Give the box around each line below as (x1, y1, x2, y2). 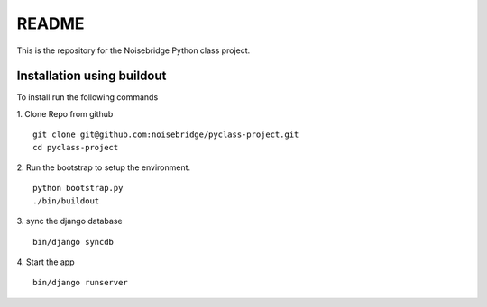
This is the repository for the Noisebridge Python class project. (16, 45, 251, 56)
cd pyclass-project (32, 142, 119, 152)
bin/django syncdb (32, 237, 115, 247)
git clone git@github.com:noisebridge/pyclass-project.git (32, 130, 299, 140)
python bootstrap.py (32, 183, 124, 194)
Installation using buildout (16, 68, 167, 84)
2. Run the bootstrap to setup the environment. (16, 162, 191, 173)
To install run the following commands (16, 92, 159, 103)
